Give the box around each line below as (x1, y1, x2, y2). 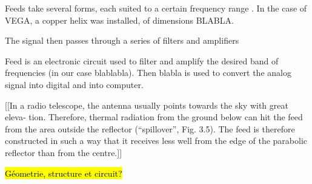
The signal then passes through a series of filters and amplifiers (5, 34, 239, 47)
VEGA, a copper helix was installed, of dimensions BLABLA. (5, 13, 234, 26)
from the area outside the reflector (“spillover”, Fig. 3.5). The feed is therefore (5, 122, 295, 135)
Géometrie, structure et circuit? (5, 166, 122, 179)
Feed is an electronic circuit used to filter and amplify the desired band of (5, 54, 279, 67)
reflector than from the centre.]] (5, 146, 122, 158)
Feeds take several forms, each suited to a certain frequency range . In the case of (5, 2, 307, 14)
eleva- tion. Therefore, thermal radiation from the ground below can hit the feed (5, 111, 303, 123)
